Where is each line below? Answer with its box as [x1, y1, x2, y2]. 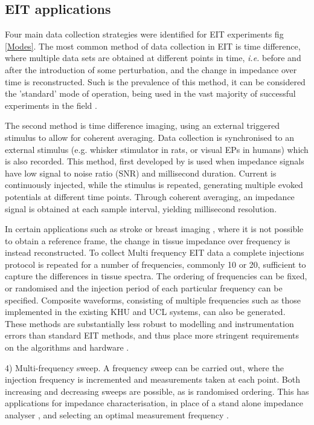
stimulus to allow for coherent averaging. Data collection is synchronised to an [5, 131, 295, 143]
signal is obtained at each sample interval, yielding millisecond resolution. [5, 202, 277, 215]
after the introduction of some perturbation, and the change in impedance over [5, 63, 297, 76]
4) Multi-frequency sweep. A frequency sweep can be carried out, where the [5, 361, 284, 374]
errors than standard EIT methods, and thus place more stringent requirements [5, 329, 300, 342]
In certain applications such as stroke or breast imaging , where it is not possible [5, 222, 304, 235]
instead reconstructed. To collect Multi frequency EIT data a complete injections [5, 246, 304, 259]
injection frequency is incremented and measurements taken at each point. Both [5, 373, 300, 386]
